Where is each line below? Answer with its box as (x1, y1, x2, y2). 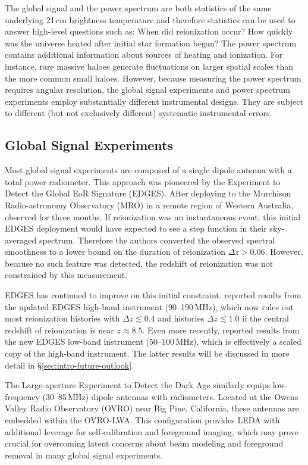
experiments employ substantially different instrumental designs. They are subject (5, 95, 303, 107)
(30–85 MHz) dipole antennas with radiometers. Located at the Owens (42, 390, 298, 402)
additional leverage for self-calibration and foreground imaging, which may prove (5, 425, 298, 438)
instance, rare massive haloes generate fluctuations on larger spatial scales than (5, 60, 293, 72)
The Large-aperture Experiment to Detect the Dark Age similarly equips (5, 379, 271, 391)
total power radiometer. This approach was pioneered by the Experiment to (5, 175, 281, 188)
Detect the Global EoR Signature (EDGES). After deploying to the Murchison (5, 187, 291, 199)
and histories (158, 312, 205, 324)
